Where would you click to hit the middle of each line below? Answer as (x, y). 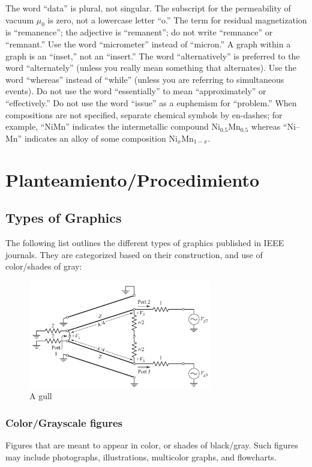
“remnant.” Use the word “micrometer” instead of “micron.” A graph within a (148, 44)
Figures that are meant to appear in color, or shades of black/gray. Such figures (152, 445)
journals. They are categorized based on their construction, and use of (134, 254)
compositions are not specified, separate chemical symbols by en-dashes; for (144, 114)
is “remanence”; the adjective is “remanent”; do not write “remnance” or (139, 32)
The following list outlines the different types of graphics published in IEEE (145, 242)
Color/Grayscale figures (64, 422)
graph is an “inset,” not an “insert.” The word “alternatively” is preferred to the (153, 56)
